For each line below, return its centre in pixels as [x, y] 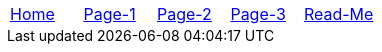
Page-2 [184, 14]
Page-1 [109, 14]
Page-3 [258, 14]
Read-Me [338, 14]
